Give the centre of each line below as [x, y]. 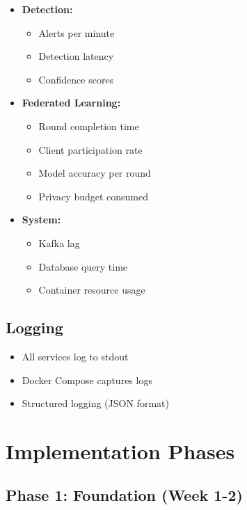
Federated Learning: [71, 103]
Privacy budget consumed [94, 196]
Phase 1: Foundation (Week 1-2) [124, 495]
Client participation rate [90, 149]
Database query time [83, 266]
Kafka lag [59, 242]
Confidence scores [76, 79]
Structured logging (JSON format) [95, 403]
